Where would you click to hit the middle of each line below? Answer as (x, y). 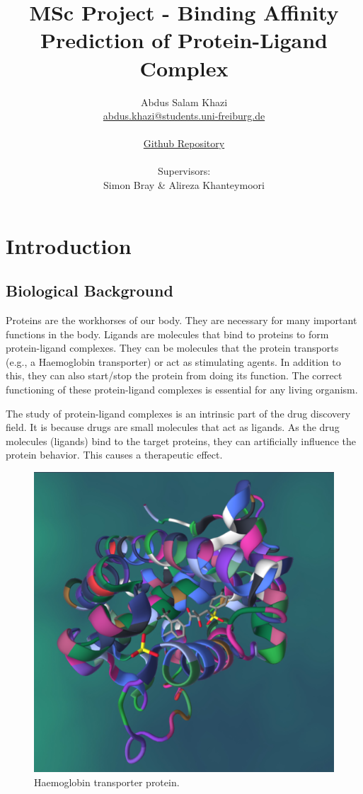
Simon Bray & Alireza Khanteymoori (184, 185)
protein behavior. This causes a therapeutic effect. (114, 455)
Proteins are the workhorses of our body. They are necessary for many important (181, 320)
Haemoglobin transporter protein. (107, 782)
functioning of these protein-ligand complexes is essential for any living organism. (182, 390)
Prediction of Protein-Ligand (184, 40)
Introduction (69, 245)
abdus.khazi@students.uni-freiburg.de (184, 116)
